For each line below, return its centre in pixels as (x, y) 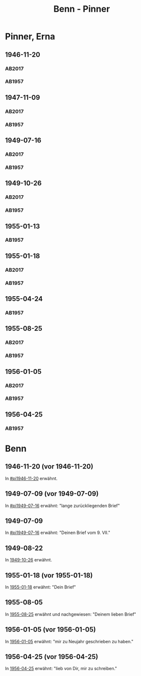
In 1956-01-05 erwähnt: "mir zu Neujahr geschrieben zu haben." (69, 641)
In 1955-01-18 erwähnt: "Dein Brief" (41, 587)
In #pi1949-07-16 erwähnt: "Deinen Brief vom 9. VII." (58, 533)
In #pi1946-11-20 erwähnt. (31, 478)
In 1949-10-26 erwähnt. (29, 560)
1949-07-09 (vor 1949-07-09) (52, 494)
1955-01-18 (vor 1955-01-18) (49, 575)
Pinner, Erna (30, 36)
